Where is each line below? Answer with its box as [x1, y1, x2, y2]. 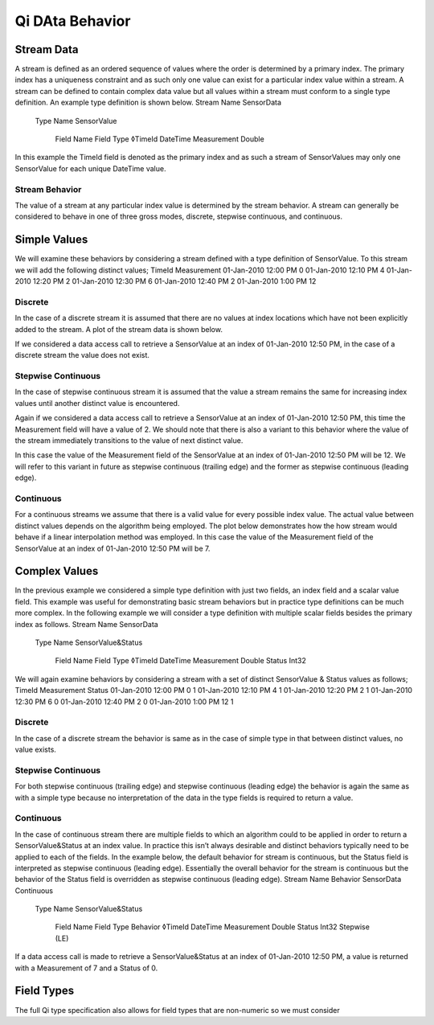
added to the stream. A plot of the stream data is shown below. [14, 324, 223, 334]
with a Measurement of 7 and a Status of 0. [14, 963, 158, 973]
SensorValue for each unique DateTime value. [14, 163, 166, 173]
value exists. [14, 744, 56, 755]
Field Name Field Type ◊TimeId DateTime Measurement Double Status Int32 [55, 656, 307, 666]
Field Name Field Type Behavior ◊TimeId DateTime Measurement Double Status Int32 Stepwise [55, 922, 370, 932]
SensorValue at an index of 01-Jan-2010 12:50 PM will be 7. [14, 543, 211, 553]
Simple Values [14, 233, 88, 247]
